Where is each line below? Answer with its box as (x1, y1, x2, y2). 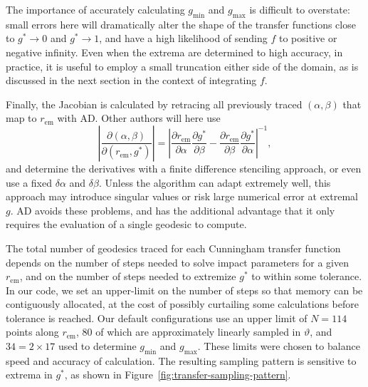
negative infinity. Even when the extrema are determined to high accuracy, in (6, 44, 343, 59)
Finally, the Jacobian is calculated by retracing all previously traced (6, 96, 303, 111)
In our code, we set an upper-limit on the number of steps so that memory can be (6, 282, 363, 297)
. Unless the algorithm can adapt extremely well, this (98, 175, 331, 190)
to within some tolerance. (251, 269, 362, 284)
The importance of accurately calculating (6, 2, 185, 16)
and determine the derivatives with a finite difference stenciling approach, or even (6, 160, 362, 175)
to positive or (279, 31, 337, 46)
